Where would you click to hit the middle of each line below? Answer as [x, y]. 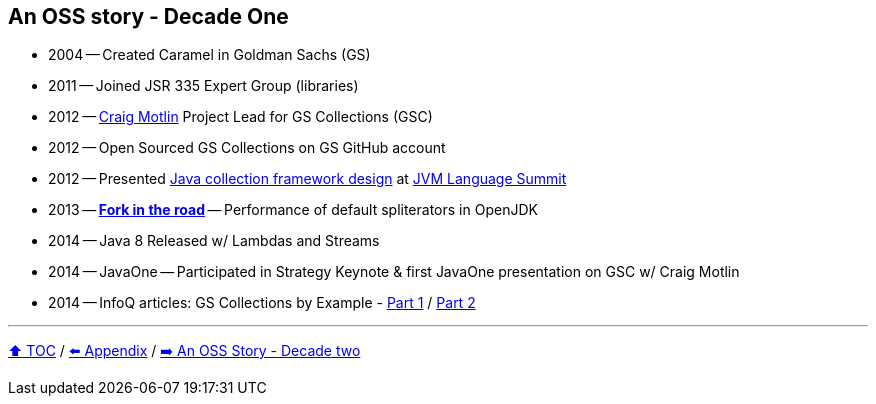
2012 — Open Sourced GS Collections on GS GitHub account [247, 148]
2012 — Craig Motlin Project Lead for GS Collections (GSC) [240, 117]
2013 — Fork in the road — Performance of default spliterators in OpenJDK [293, 210]
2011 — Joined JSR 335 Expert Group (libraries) [203, 86]
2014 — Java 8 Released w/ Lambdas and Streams [214, 241]
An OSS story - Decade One [148, 16]
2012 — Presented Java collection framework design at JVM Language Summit [307, 179]
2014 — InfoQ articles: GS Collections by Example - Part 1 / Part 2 [262, 303]
